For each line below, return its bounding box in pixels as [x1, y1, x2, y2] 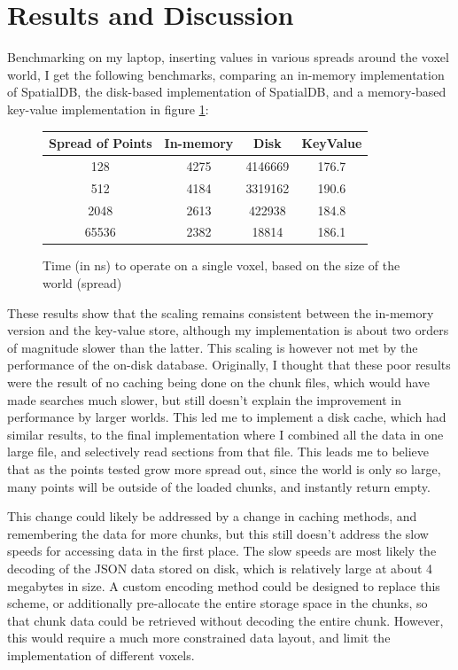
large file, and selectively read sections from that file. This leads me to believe [7, 442, 430, 461]
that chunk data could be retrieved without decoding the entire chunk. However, [7, 611, 444, 629]
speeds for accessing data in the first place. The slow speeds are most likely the [7, 541, 437, 560]
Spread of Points [49, 134, 152, 152]
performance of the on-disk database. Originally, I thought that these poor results [7, 355, 451, 374]
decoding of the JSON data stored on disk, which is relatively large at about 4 [7, 558, 433, 577]
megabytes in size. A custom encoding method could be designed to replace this [7, 576, 440, 595]
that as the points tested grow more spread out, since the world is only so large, [7, 460, 441, 478]
